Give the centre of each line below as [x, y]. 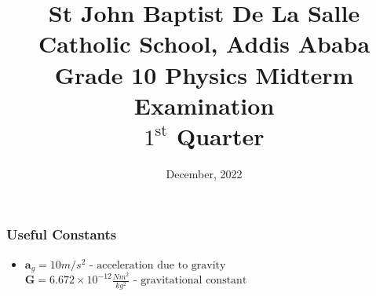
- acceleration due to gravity [157, 265]
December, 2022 [204, 173]
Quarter [221, 135]
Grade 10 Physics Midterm [204, 74]
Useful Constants [62, 234]
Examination [204, 105]
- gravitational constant [190, 281]
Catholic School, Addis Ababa [204, 44]
